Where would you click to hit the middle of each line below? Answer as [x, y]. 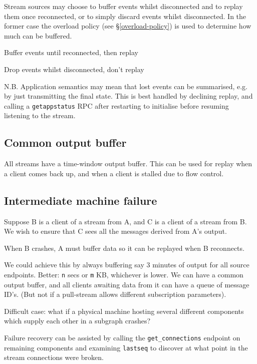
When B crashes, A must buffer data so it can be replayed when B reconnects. [124, 248]
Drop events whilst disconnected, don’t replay [74, 69]
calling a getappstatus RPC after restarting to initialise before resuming [116, 105]
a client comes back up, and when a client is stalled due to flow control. [114, 173]
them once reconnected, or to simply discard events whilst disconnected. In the [125, 16]
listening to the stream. [40, 115]
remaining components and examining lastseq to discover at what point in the [126, 347]
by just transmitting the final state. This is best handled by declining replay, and [128, 96]
